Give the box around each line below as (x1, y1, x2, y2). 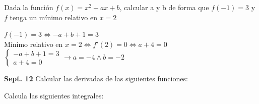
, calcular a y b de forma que (119, 2, 209, 12)
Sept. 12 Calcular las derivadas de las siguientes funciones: (4, 73, 188, 84)
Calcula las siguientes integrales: (4, 90, 104, 100)
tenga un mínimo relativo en (10, 12, 98, 22)
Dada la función (4, 2, 53, 12)
